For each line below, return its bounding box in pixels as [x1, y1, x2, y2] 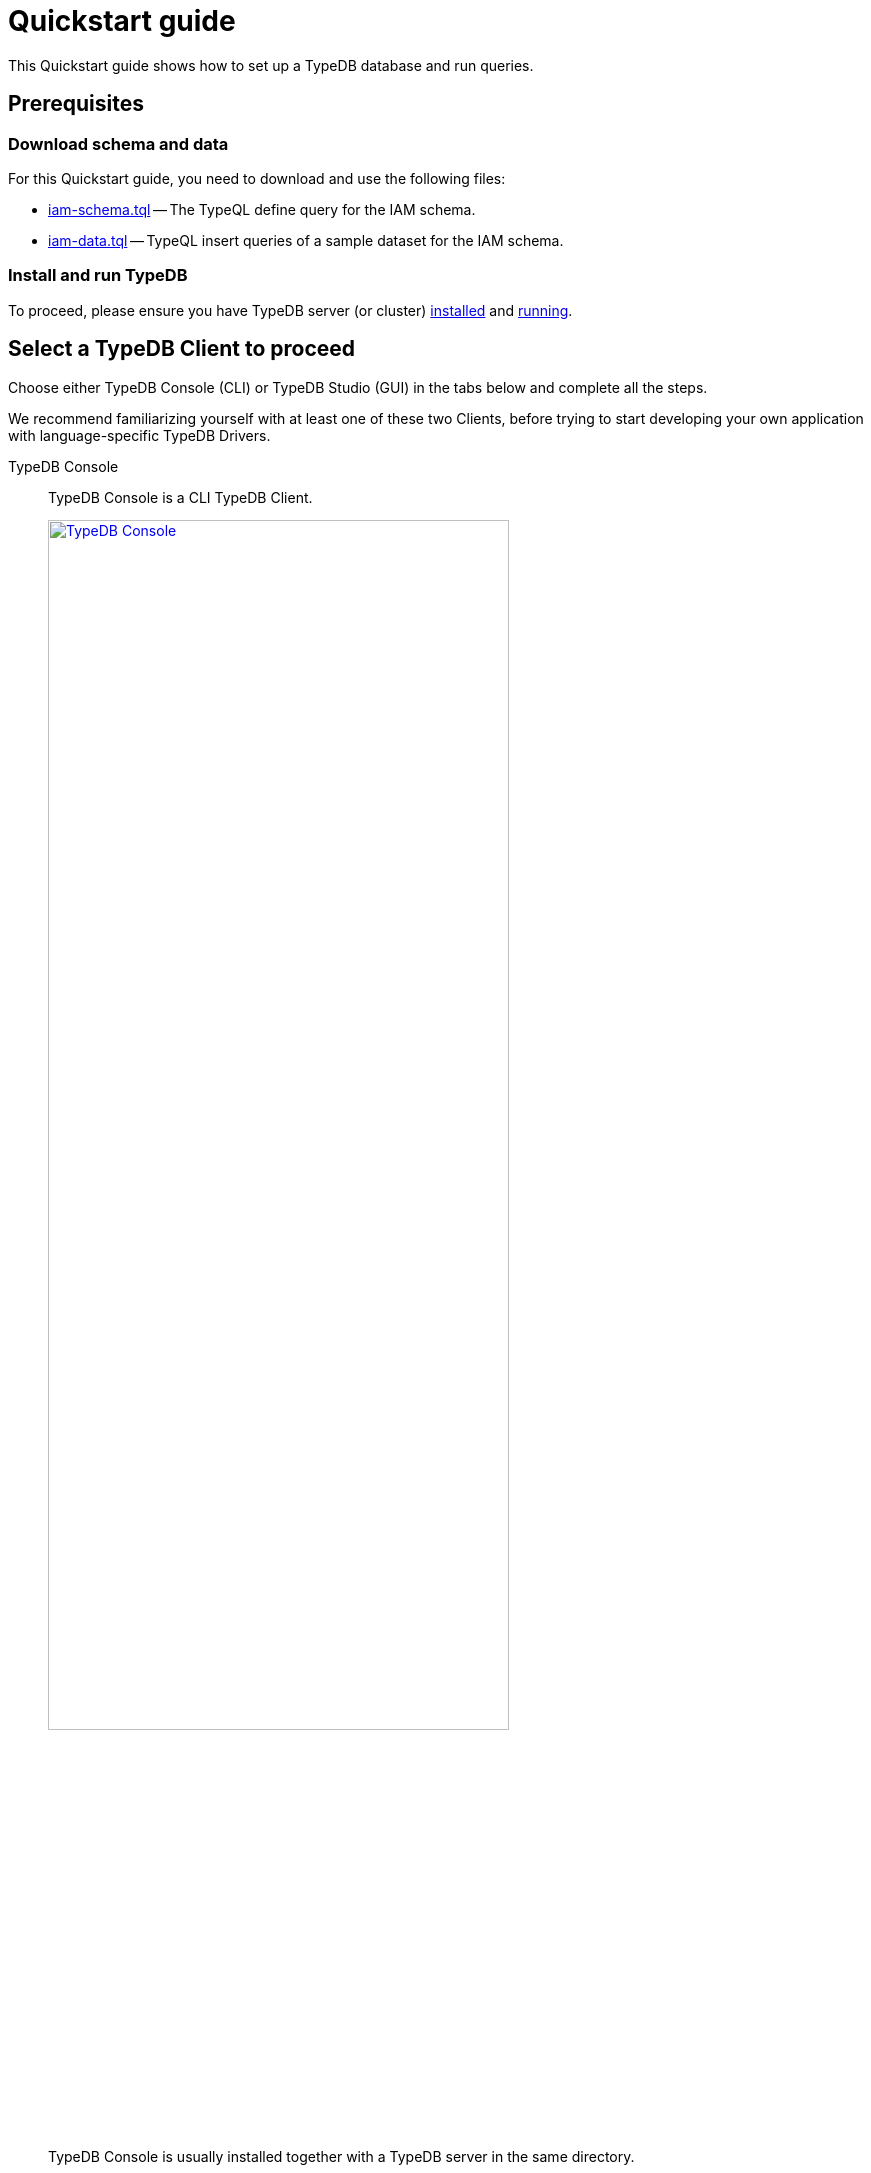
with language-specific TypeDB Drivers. [8, 426, 271, 444]
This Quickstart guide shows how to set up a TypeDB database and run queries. [8, 56, 534, 74]
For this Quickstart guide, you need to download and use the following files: [8, 169, 506, 187]
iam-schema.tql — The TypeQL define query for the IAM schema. [48, 200, 476, 218]
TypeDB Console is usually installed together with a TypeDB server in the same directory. [48, 2147, 635, 2165]
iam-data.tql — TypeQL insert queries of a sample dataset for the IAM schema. [48, 231, 564, 249]
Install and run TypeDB [8, 265, 188, 286]
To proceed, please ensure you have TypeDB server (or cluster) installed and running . [8, 301, 573, 319]
